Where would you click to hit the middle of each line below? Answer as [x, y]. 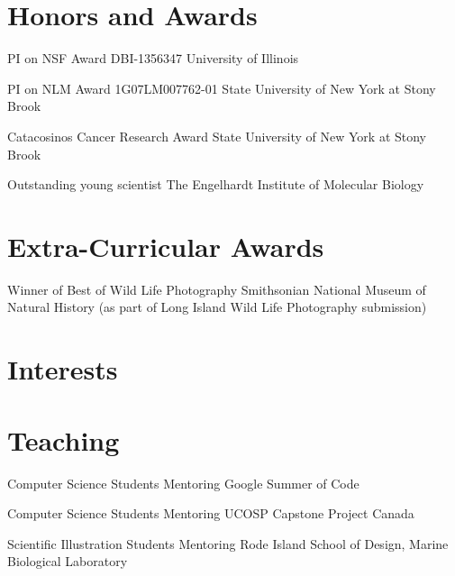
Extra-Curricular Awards [166, 246]
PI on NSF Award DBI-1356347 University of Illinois [153, 58]
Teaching [64, 439]
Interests [63, 369]
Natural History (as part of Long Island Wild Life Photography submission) [217, 307]
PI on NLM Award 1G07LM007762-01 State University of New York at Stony [222, 88]
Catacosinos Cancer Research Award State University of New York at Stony [217, 136]
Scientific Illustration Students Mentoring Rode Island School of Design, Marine [228, 543]
